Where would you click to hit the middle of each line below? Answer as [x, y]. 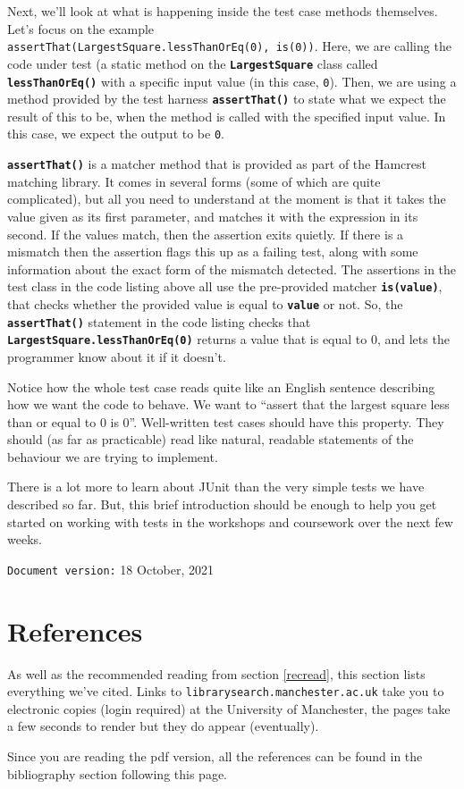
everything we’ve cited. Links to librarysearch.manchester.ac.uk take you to [226, 691]
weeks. [25, 539]
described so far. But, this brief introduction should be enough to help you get [222, 504]
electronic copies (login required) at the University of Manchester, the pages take [229, 708]
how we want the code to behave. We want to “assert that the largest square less [228, 404]
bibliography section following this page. [118, 773]
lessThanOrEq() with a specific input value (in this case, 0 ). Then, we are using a [232, 81]
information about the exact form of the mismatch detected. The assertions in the [232, 269]
